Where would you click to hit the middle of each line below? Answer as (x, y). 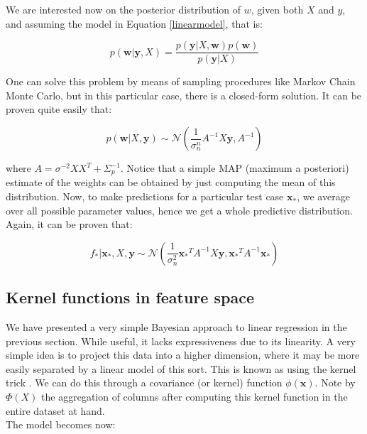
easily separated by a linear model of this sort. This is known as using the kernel (181, 368)
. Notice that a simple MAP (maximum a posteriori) (235, 168)
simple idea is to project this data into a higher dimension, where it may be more (183, 355)
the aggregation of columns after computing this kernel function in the (195, 397)
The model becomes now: (61, 424)
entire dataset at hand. (55, 410)
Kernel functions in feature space (130, 297)
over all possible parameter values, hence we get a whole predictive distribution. (179, 210)
